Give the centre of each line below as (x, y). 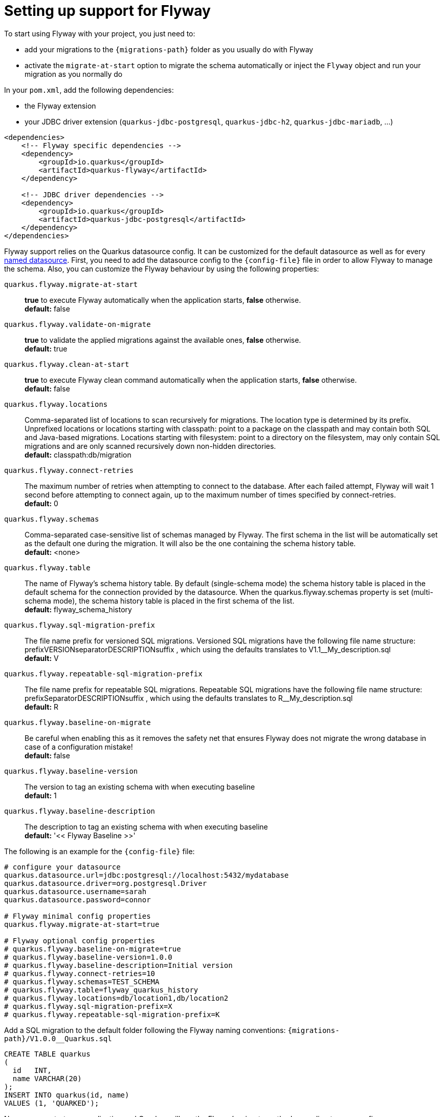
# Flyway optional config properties (80, 940)
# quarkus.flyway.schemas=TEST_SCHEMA (82, 981)
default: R (42, 707)
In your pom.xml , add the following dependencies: (89, 90)
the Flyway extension (60, 106)
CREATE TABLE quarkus (47, 1054)
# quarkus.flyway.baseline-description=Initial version (118, 965)
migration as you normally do (74, 74)
